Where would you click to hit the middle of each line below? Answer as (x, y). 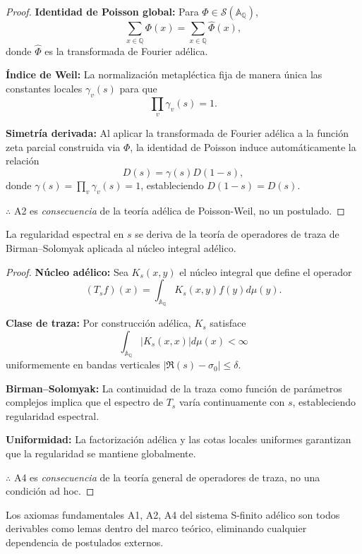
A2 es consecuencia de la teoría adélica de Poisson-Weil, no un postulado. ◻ (179, 210)
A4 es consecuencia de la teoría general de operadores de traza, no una (167, 477)
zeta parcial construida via (63, 146)
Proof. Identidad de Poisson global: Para (102, 11)
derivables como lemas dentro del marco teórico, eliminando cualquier (156, 528)
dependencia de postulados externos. (85, 542)
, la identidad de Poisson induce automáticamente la (243, 146)
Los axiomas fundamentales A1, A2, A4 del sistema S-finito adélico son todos (173, 514)
